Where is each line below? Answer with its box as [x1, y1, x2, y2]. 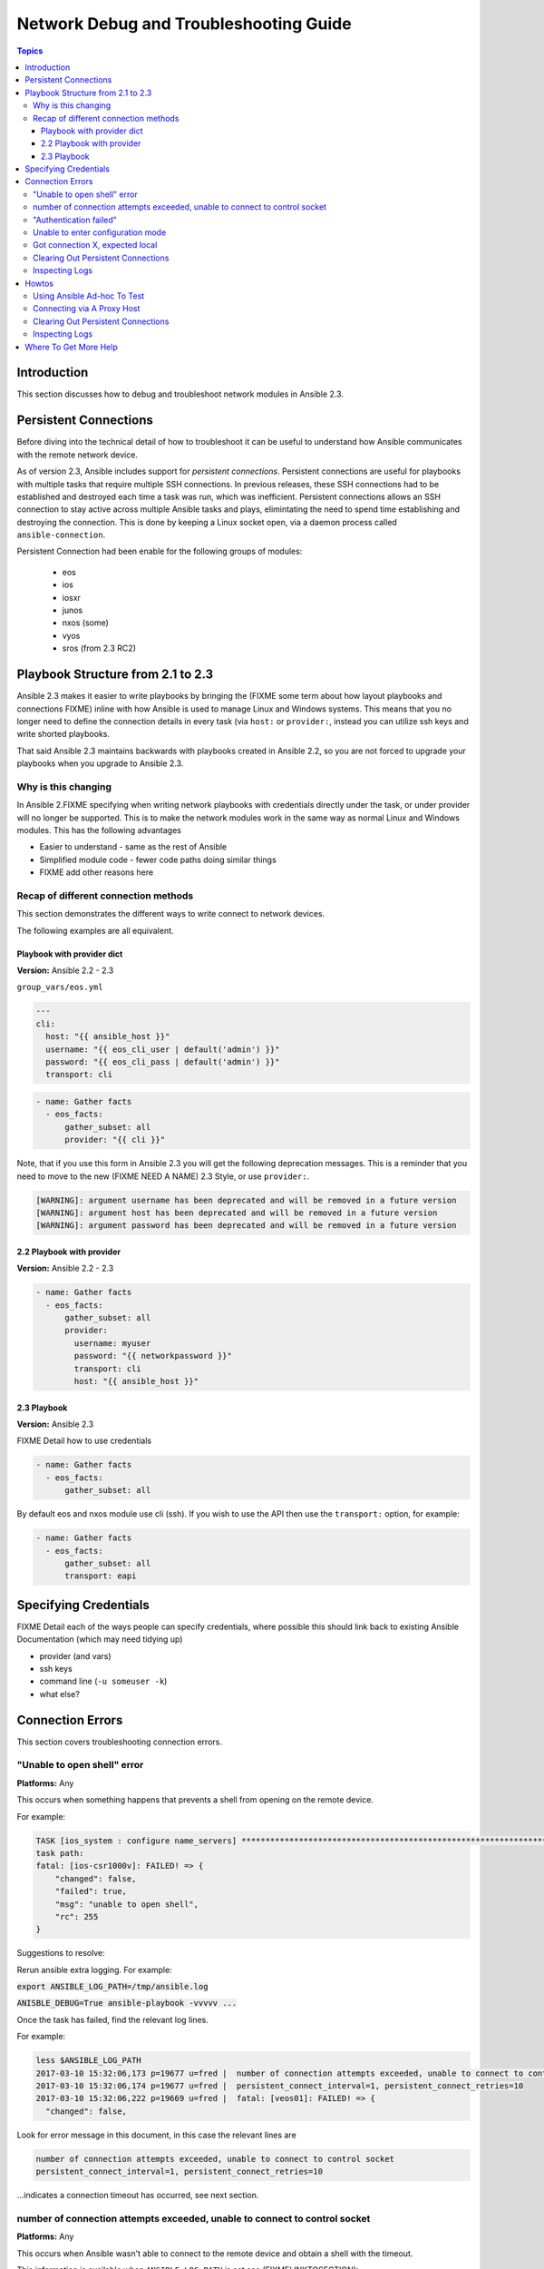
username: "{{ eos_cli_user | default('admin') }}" [45, 1044, 280, 1055]
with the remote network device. [16, 449, 138, 460]
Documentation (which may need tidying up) [16, 1634, 183, 1645]
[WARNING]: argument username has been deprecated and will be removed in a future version [35, 1194, 457, 1205]
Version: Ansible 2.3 [16, 1419, 94, 1429]
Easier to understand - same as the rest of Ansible [39, 841, 228, 852]
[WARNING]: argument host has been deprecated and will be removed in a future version [35, 1207, 438, 1218]
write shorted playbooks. [16, 729, 111, 740]
